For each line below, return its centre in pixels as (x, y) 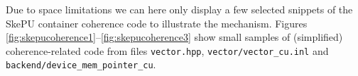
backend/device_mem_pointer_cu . (81, 64)
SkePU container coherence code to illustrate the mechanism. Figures (157, 23)
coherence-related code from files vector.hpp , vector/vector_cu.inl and (167, 50)
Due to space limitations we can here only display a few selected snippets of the (179, 9)
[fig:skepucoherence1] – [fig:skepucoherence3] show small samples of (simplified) (174, 37)
